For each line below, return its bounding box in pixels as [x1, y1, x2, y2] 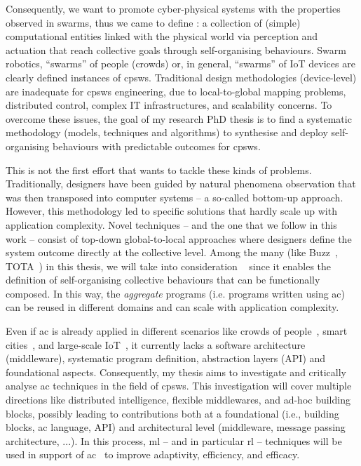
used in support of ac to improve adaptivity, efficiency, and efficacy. [6, 447, 300, 462]
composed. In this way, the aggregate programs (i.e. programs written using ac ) [6, 286, 345, 300]
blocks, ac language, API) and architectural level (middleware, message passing [6, 420, 346, 434]
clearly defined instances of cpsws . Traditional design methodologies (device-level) [6, 69, 357, 84]
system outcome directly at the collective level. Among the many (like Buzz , [6, 245, 338, 260]
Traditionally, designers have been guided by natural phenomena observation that [6, 176, 356, 191]
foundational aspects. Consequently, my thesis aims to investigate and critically [6, 364, 346, 379]
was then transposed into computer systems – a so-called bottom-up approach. [6, 189, 343, 204]
